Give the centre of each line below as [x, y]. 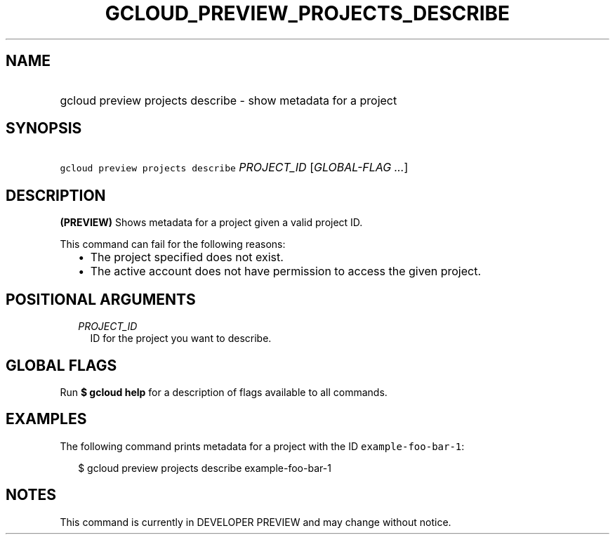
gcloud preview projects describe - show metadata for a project [229, 100]
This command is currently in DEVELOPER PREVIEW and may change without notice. [256, 522]
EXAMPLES [46, 419]
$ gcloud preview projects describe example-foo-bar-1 [205, 468]
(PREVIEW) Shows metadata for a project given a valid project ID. [211, 223]
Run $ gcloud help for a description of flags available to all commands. [224, 392]
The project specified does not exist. [187, 257]
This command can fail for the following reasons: [173, 244]
